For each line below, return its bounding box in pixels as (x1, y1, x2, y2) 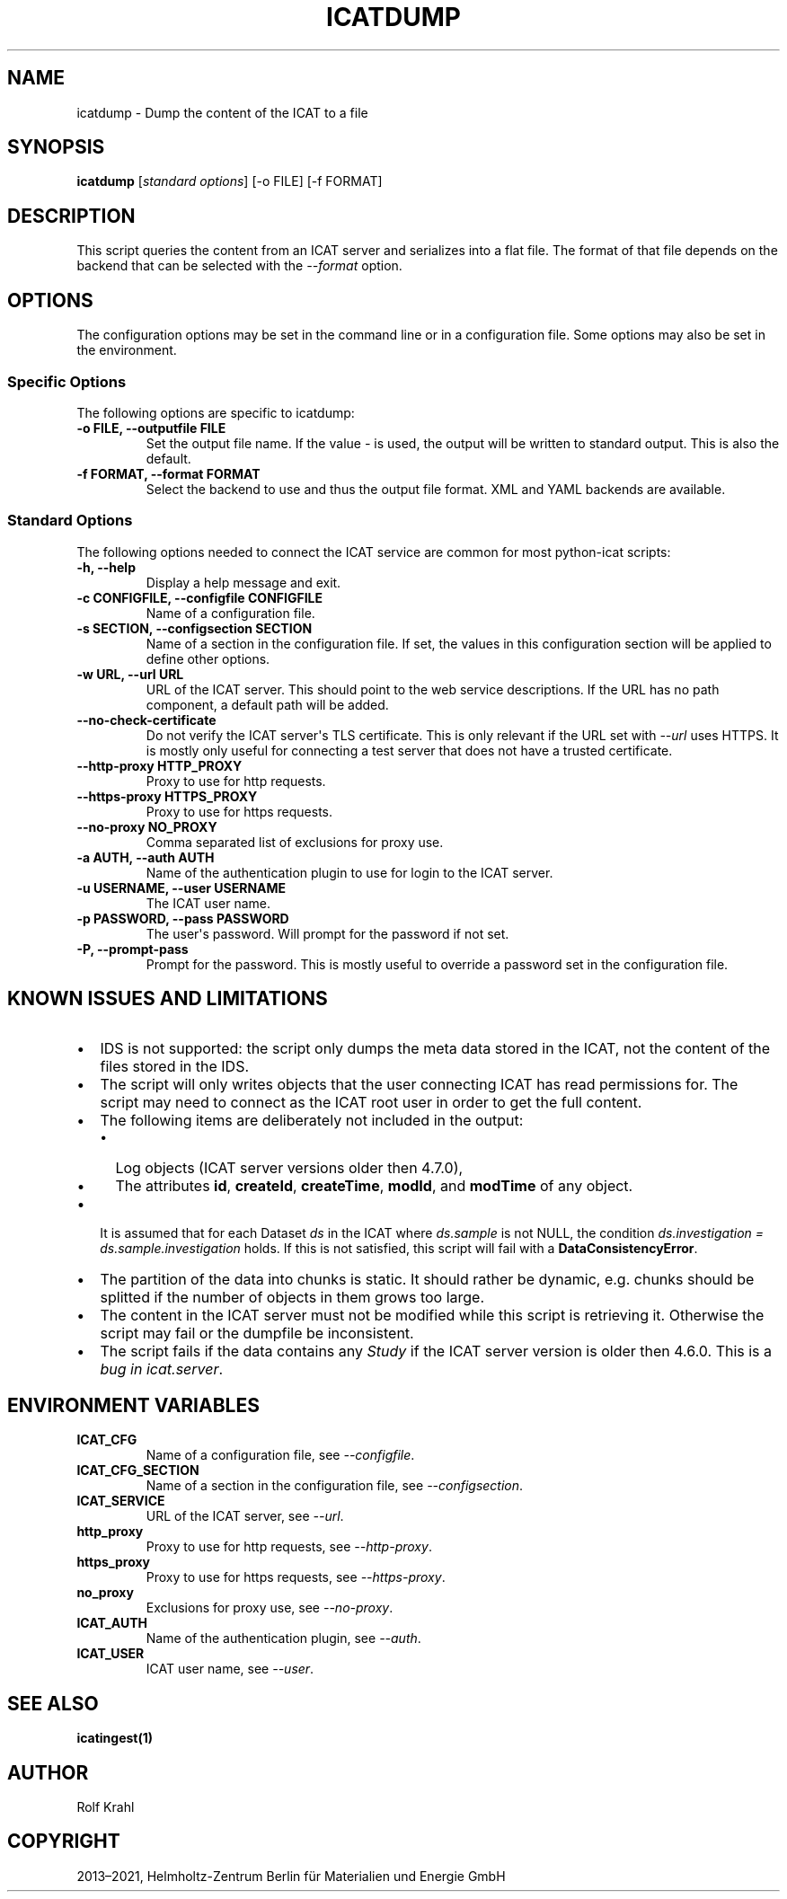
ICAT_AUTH (76, 1615, 147, 1631)
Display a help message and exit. (146, 574, 341, 590)
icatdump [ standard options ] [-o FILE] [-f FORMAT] (76, 173, 383, 190)
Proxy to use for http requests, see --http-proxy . (146, 1539, 432, 1555)
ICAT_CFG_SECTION (76, 1462, 199, 1479)
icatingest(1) (76, 1730, 154, 1746)
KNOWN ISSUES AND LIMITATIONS (7, 987, 328, 1011)
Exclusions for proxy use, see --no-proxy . (146, 1600, 393, 1616)
